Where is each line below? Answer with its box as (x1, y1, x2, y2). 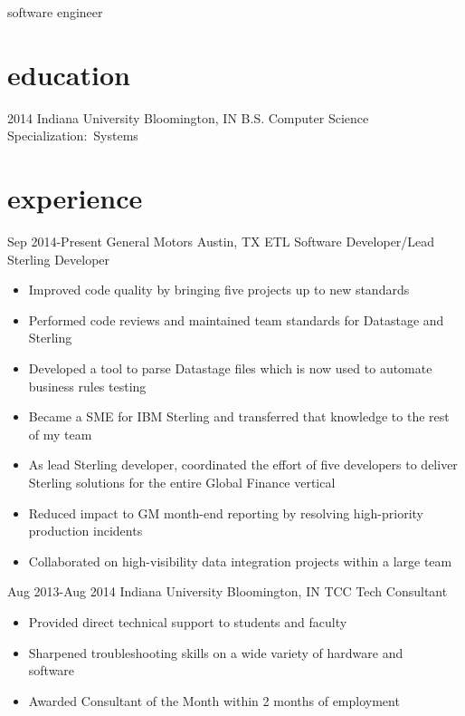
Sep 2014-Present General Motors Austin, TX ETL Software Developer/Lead (7, 232, 435, 251)
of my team (28, 424, 92, 443)
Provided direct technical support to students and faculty (28, 612, 347, 631)
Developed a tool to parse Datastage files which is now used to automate (28, 359, 432, 377)
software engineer (7, 3, 103, 21)
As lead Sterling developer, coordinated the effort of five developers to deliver (28, 455, 458, 474)
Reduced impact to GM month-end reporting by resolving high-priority (28, 503, 423, 522)
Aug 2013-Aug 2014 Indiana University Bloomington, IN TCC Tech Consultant (7, 582, 448, 601)
